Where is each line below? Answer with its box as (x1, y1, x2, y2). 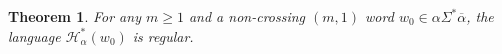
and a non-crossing (188, 6, 306, 26)
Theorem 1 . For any (8, 6, 141, 26)
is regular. (132, 25, 194, 46)
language (8, 25, 61, 46)
